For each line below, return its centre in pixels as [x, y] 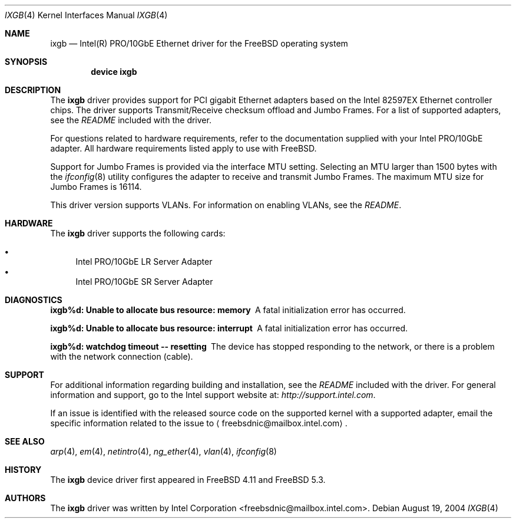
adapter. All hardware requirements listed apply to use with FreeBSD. [183, 148]
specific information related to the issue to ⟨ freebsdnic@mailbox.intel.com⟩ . [199, 423]
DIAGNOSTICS [34, 300]
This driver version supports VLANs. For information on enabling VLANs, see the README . [226, 205]
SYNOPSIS [26, 62]
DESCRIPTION [33, 90]
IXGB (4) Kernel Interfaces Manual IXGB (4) [86, 15]
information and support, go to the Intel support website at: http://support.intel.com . [213, 395]
